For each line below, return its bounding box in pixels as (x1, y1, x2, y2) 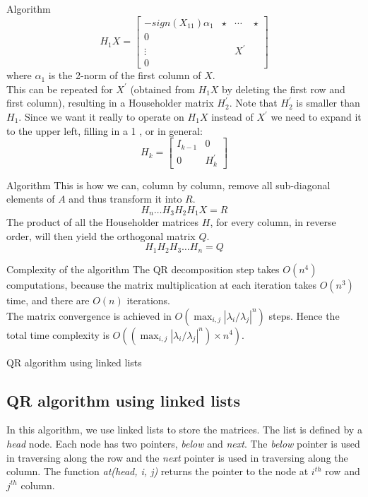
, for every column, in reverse (210, 215, 336, 229)
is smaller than (296, 95, 360, 110)
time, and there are (6, 292, 90, 307)
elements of (6, 191, 55, 206)
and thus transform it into (69, 191, 182, 206)
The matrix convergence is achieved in (6, 308, 172, 323)
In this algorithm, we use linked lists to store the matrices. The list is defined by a (6, 422, 362, 437)
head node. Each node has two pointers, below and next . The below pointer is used (6, 436, 360, 450)
